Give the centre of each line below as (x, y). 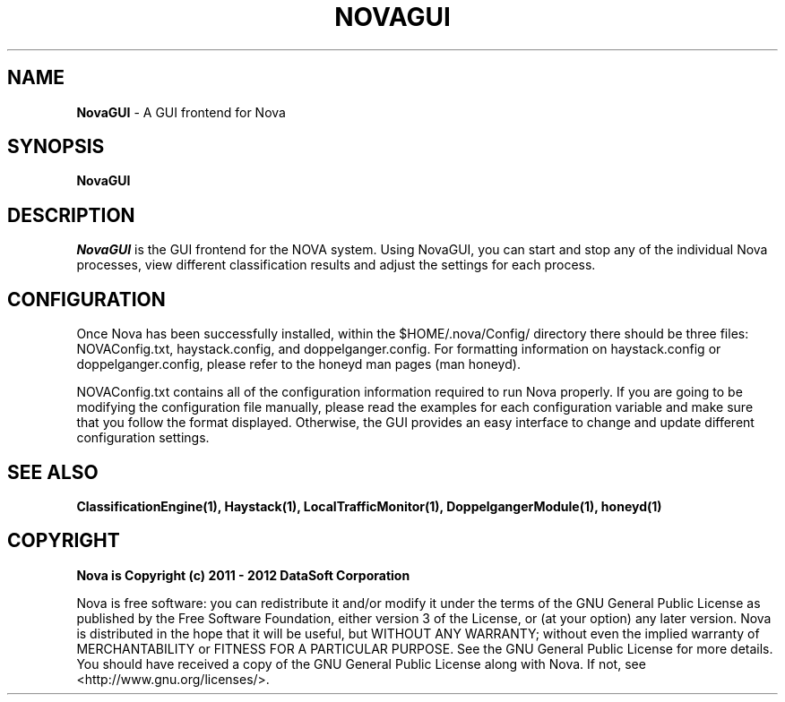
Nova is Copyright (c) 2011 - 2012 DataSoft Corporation (243, 575)
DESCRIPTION (71, 215)
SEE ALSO (53, 472)
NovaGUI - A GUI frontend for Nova (181, 112)
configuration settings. (143, 438)
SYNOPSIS (56, 147)
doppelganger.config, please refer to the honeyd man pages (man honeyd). (298, 364)
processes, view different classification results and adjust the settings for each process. (336, 265)
